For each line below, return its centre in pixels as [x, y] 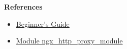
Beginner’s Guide [43, 23]
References [23, 7]
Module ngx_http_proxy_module [69, 41]
